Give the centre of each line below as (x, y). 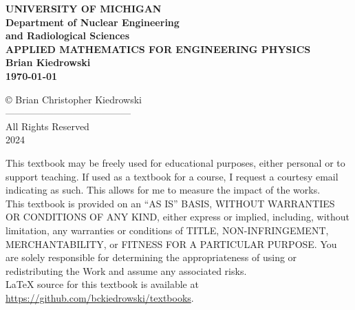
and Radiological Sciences (68, 35)
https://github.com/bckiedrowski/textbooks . (100, 297)
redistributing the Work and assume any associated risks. (126, 270)
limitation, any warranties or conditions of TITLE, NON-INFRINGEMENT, (167, 230)
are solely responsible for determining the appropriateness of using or (151, 257)
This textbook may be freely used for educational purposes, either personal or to (175, 162)
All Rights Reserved (47, 126)
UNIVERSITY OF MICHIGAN (84, 8)
